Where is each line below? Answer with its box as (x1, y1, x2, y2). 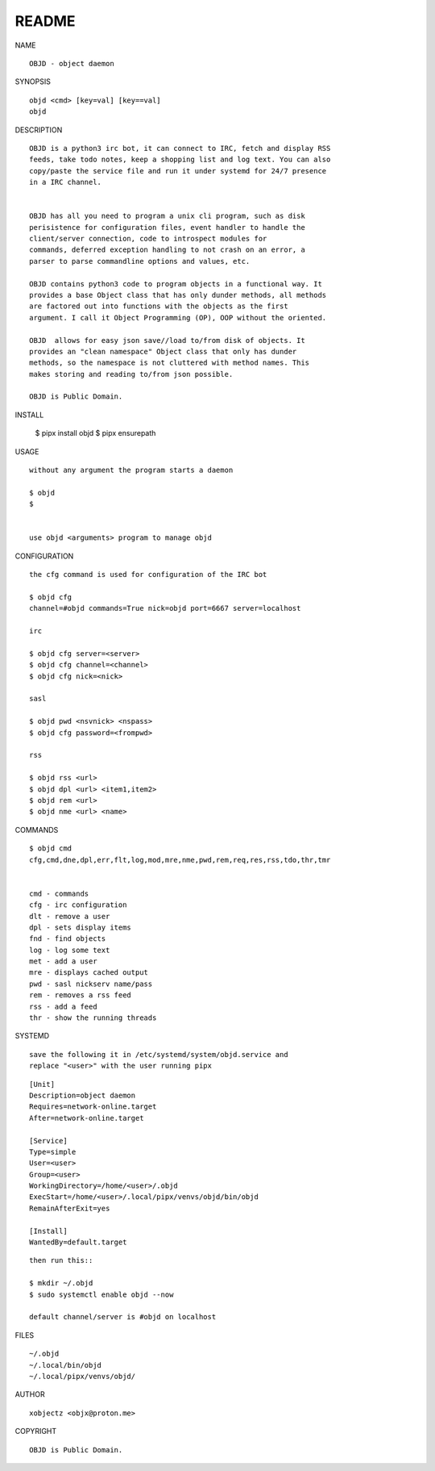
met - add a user (29, 957, 97, 966)
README (14, 12, 76, 30)
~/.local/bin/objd (29, 1360, 102, 1369)
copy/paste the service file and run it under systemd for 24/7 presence (29, 166, 327, 175)
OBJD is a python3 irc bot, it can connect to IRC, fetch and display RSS (29, 144, 331, 153)
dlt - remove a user (29, 912, 110, 921)
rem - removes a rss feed (29, 991, 132, 1000)
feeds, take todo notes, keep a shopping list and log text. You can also (29, 155, 331, 165)
